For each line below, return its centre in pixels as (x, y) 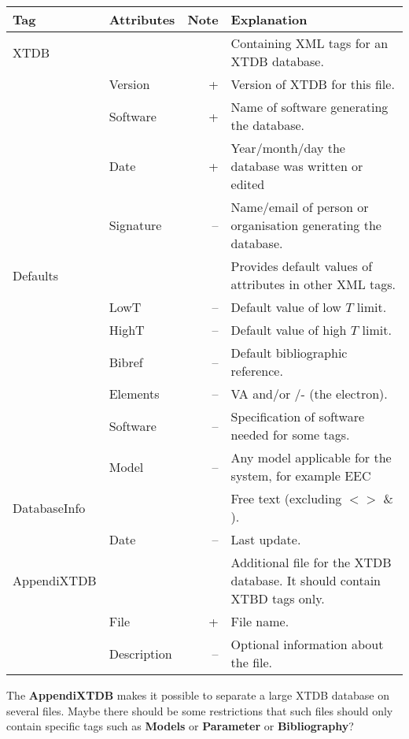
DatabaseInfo (49, 507)
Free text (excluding (286, 498)
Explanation (269, 19)
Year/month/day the (288, 148)
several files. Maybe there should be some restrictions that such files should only (200, 710)
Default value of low (286, 307)
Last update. (266, 539)
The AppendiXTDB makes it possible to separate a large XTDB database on (198, 695)
